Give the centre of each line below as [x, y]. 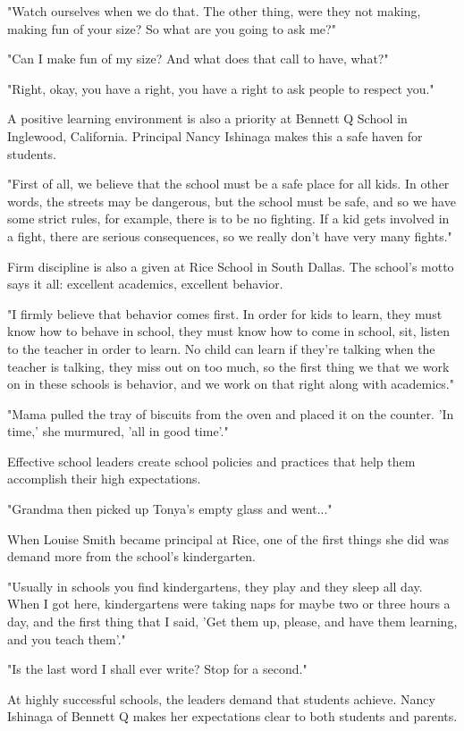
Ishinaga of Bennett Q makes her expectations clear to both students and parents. [232, 716]
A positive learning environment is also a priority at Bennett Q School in [207, 118]
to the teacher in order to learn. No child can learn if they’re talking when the [221, 348]
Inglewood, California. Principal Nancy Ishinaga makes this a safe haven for [215, 135]
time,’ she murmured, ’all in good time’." [118, 431]
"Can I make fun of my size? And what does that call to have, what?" [198, 59]
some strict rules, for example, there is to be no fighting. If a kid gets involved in [228, 218]
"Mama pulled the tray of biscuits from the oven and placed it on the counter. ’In [231, 413]
